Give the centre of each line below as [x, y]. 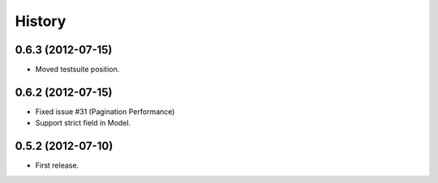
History [41, 21]
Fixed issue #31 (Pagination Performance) [105, 111]
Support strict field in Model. [83, 123]
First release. [57, 165]
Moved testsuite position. [77, 70]
